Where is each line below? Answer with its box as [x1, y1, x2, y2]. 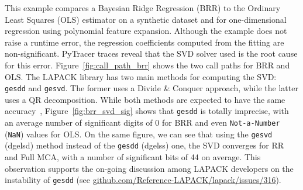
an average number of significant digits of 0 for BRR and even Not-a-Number [5, 116, 280, 129]
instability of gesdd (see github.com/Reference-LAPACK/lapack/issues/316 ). [5, 174, 281, 186]
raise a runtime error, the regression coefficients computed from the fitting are [5, 36, 284, 48]
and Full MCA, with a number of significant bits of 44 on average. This [5, 151, 261, 163]
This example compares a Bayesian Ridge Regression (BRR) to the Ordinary [5, 2, 281, 13]
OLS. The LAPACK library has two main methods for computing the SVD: [5, 70, 277, 82]
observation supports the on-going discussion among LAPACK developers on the [5, 162, 294, 174]
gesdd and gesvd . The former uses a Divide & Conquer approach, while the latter [5, 82, 298, 94]
